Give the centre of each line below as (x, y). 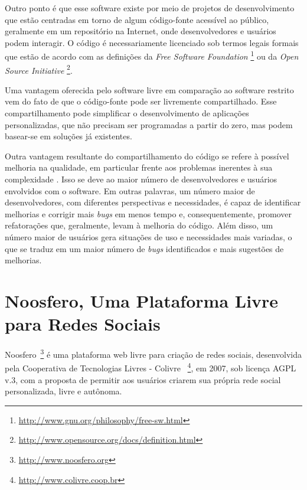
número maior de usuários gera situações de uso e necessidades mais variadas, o (148, 237)
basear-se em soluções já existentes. (68, 136)
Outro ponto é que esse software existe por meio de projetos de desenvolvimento (150, 8)
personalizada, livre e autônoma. (63, 391)
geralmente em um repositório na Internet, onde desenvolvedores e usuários (141, 31)
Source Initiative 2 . (39, 69)
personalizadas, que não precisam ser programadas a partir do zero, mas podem (149, 124)
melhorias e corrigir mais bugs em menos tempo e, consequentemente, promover (148, 213)
